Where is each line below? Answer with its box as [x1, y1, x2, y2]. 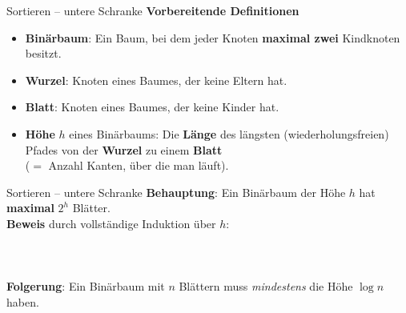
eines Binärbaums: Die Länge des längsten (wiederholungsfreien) [69, 125, 389, 142]
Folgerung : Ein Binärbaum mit [6, 278, 165, 295]
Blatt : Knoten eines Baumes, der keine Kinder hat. [25, 98, 279, 115]
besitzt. [25, 45, 62, 62]
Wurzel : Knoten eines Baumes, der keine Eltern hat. [25, 71, 287, 88]
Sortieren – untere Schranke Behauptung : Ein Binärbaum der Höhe [6, 183, 346, 200]
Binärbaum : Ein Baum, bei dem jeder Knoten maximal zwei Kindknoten [25, 29, 400, 46]
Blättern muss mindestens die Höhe [179, 278, 353, 295]
